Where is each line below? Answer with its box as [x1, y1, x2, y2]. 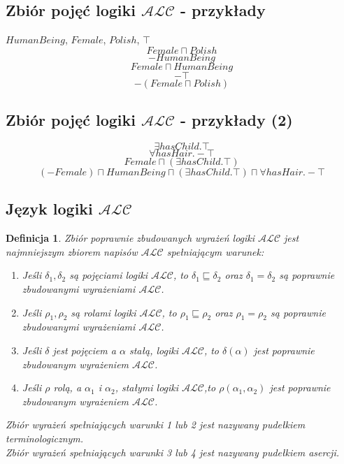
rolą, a [53, 380, 82, 395]
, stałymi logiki [115, 380, 179, 395]
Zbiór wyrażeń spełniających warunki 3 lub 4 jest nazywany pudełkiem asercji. [6, 444, 339, 459]
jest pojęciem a [52, 342, 116, 357]
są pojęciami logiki [69, 268, 148, 282]
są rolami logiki [71, 305, 136, 319]
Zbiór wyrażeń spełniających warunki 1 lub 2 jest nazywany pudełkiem [6, 417, 306, 432]
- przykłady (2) [180, 109, 293, 131]
